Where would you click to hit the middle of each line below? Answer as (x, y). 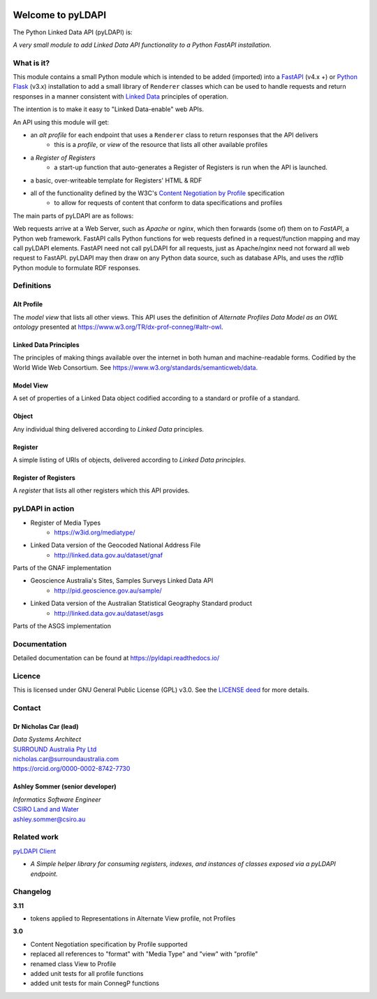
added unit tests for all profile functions (87, 974)
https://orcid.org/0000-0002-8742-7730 (72, 769)
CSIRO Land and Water (46, 809)
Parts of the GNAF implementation (62, 568)
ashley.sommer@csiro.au (49, 819)
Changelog (32, 892)
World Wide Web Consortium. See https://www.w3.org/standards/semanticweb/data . (135, 367)
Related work (36, 837)
